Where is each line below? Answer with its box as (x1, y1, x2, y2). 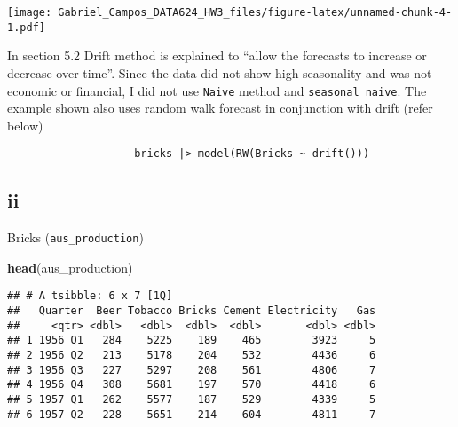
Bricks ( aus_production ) (7, 228, 144, 247)
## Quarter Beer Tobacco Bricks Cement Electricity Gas (7, 304, 376, 318)
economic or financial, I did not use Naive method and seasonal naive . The (7, 81, 427, 99)
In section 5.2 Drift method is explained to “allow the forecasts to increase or (7, 46, 427, 65)
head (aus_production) (7, 257, 133, 276)
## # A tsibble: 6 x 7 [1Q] (7, 289, 173, 303)
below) (7, 115, 43, 134)
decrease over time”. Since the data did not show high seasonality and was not (7, 63, 432, 82)
